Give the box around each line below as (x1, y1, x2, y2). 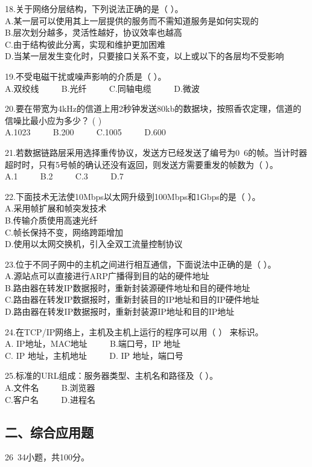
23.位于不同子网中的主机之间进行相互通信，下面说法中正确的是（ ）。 (5, 257, 276, 270)
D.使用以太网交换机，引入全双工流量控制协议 (5, 237, 183, 250)
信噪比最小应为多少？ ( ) (5, 114, 102, 126)
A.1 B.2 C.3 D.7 (5, 170, 124, 182)
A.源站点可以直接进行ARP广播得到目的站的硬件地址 (5, 269, 209, 282)
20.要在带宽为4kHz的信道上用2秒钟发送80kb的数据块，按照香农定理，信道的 (5, 102, 302, 115)
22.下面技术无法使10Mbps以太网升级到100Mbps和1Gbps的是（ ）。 (5, 190, 261, 202)
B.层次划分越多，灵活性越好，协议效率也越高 (5, 26, 182, 39)
